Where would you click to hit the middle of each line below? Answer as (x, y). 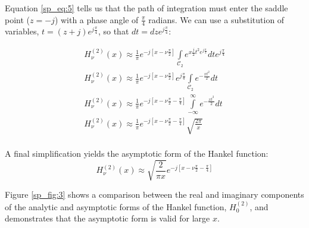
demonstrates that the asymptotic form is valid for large (107, 218)
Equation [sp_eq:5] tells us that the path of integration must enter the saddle (146, 8)
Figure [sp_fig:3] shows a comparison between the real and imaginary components (154, 194)
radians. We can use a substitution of (216, 19)
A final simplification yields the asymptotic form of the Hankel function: (137, 153)
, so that (113, 31)
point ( (18, 19)
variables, (22, 31)
